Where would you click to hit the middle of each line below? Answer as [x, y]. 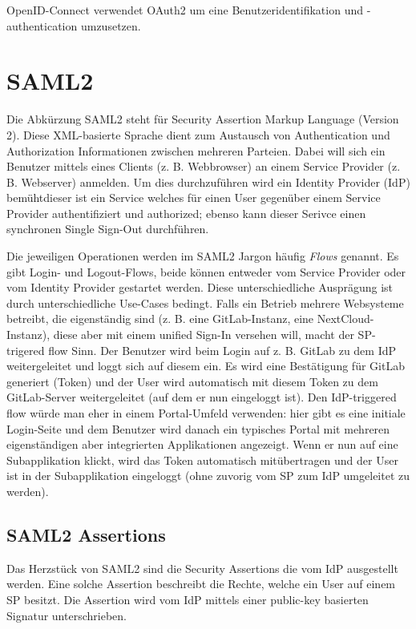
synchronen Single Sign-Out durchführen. [108, 229]
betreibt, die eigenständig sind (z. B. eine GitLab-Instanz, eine [160, 319]
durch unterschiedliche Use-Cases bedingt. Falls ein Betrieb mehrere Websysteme [205, 302]
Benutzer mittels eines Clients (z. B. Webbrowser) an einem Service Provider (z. [204, 166]
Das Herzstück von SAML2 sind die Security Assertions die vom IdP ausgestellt [202, 568]
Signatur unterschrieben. [67, 615]
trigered [26, 350]
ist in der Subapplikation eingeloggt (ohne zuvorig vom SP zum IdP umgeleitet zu [208, 476]
